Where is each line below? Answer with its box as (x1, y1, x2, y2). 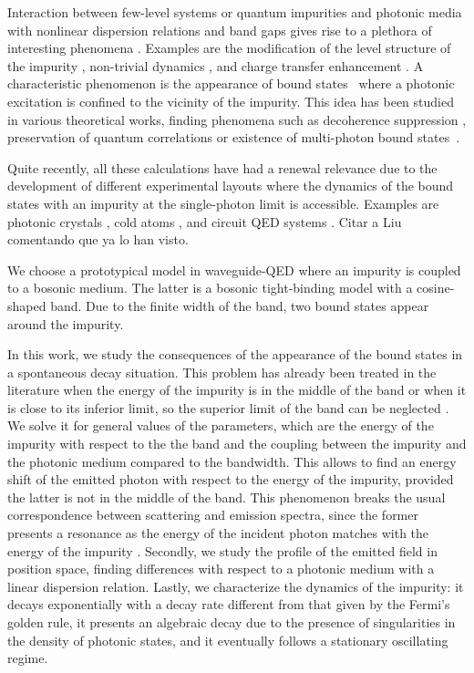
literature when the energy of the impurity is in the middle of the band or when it (7, 380, 467, 399)
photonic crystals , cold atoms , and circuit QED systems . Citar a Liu (7, 212, 402, 231)
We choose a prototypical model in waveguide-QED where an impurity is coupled (7, 260, 461, 279)
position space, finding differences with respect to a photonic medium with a (7, 559, 435, 578)
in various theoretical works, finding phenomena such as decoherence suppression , (7, 109, 467, 129)
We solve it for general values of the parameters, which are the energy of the (7, 416, 434, 435)
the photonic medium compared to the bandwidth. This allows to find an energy (7, 451, 457, 471)
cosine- (417, 278, 455, 297)
